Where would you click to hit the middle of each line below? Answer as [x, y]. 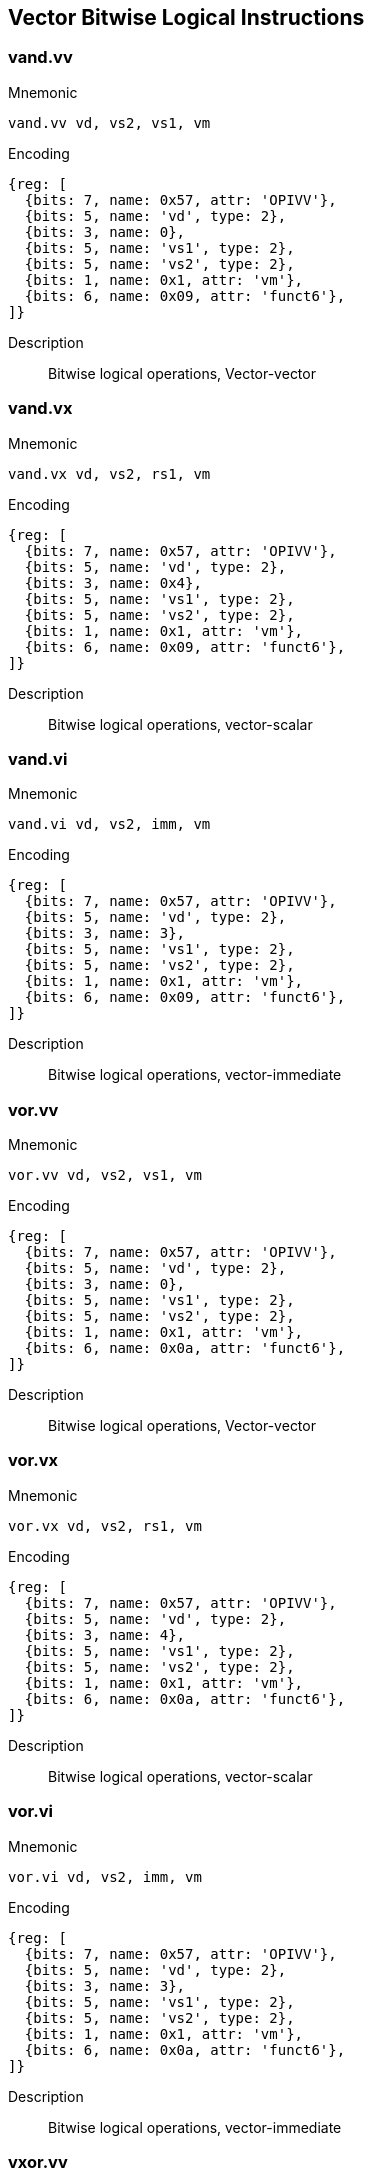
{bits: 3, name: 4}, [105, 1634]
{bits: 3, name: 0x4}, [113, 582]
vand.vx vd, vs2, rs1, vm [109, 473]
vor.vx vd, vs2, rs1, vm [105, 1525]
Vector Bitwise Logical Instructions [186, 17]
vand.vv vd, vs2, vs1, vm [109, 122]
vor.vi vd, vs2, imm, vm [105, 1876]
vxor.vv [38, 2161]
